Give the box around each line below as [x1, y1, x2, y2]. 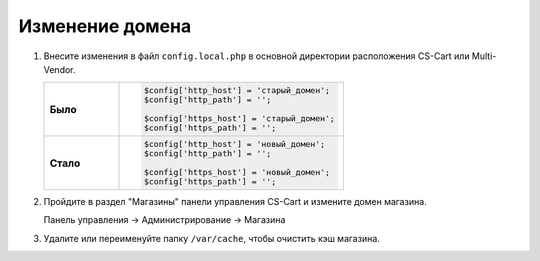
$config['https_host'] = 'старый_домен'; [143, 113, 335, 124]
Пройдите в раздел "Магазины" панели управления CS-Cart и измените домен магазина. [43, 195, 427, 207]
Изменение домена [18, 15, 192, 37]
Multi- [471, 50, 497, 62]
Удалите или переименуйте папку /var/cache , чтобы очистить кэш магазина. [43, 232, 380, 244]
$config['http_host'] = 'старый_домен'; [143, 85, 330, 96]
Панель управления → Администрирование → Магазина [43, 214, 286, 226]
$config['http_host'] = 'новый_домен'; [143, 139, 326, 149]
